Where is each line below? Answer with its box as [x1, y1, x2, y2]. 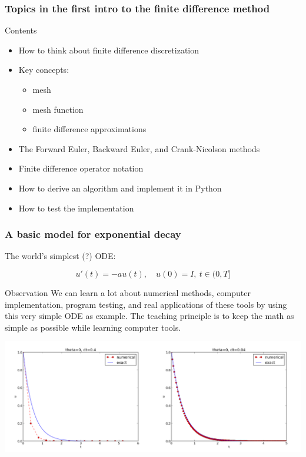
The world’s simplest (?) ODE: [5, 250, 116, 262]
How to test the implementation [18, 201, 134, 214]
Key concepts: [18, 63, 69, 76]
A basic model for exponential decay [5, 227, 181, 241]
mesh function [32, 103, 84, 115]
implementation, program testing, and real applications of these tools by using [5, 298, 287, 310]
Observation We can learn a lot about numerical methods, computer [5, 286, 251, 298]
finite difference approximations [32, 123, 147, 135]
